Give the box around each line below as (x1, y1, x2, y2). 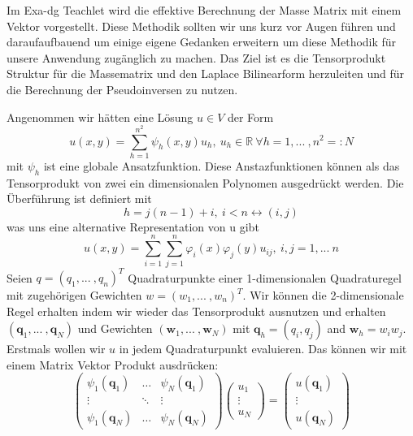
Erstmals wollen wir (7, 340, 106, 357)
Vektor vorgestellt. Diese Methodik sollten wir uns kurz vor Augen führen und (7, 17, 396, 34)
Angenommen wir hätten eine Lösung (7, 108, 193, 125)
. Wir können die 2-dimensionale (242, 287, 404, 304)
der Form (227, 108, 274, 125)
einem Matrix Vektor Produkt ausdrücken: (7, 356, 219, 373)
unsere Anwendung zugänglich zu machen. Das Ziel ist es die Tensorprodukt (7, 49, 386, 66)
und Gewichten (77, 320, 153, 337)
